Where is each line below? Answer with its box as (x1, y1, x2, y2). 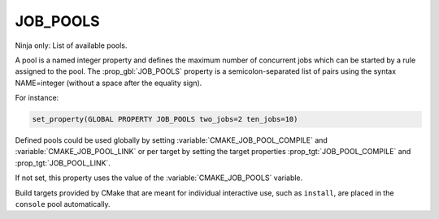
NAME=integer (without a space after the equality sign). (15, 78, 202, 88)
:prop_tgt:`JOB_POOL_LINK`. (15, 158, 111, 168)
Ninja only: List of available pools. (15, 41, 128, 50)
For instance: (15, 93, 59, 103)
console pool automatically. (15, 200, 111, 209)
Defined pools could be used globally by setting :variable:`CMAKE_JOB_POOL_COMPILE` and (15, 135, 328, 145)
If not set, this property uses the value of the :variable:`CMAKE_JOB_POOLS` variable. (15, 173, 303, 182)
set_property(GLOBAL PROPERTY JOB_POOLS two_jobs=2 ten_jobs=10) (32, 114, 298, 124)
